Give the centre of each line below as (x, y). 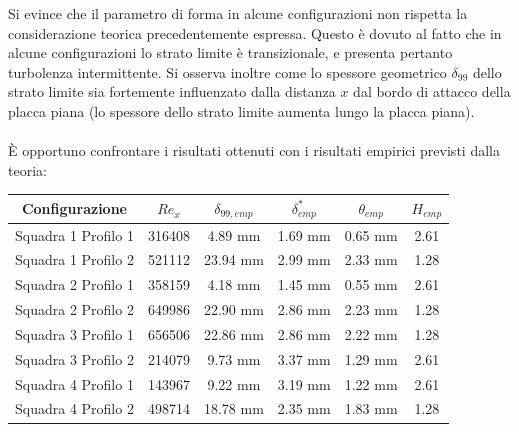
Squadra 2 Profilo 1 (74, 284)
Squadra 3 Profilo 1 (74, 333)
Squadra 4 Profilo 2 (74, 408)
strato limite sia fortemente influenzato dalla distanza (172, 91)
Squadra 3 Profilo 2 (74, 358)
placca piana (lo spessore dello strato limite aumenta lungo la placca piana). (241, 110)
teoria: (27, 169)
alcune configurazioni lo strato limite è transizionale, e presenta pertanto (230, 52)
